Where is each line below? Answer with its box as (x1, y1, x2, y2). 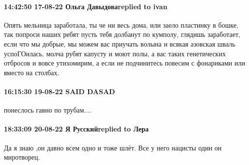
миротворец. (4, 152, 40, 162)
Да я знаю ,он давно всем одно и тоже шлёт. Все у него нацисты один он (4, 142, 222, 152)
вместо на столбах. (4, 67, 60, 77)
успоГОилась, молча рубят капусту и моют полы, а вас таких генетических (4, 48, 226, 58)
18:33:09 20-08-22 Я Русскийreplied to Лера (4, 124, 149, 134)
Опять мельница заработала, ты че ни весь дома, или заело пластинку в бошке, (4, 19, 239, 30)
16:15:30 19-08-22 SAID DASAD (4, 86, 115, 96)
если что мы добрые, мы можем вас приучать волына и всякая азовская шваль (4, 38, 235, 49)
